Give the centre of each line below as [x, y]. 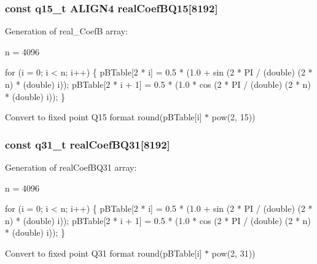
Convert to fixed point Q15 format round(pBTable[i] [104, 117]
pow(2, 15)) [233, 117]
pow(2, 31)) [233, 253]
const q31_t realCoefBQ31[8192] [88, 144]
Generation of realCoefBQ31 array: [71, 167]
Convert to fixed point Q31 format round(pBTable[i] [104, 253]
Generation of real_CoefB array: [66, 31]
